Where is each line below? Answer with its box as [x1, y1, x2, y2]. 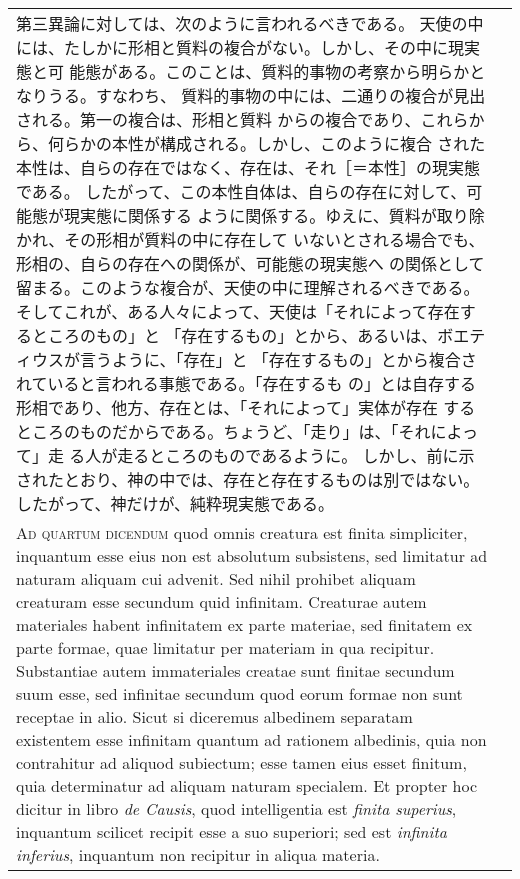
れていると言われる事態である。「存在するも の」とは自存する [16, 372, 476, 395]
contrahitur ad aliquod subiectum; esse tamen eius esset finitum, [16, 751, 467, 774]
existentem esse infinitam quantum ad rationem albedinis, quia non [16, 728, 487, 751]
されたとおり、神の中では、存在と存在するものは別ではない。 [16, 468, 480, 491]
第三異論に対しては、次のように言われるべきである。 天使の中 [16, 12, 484, 35]
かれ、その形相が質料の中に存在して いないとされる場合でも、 [16, 228, 485, 251]
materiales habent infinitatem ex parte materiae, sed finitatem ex [16, 613, 473, 636]
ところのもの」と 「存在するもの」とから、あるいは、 [32, 324, 438, 347]
